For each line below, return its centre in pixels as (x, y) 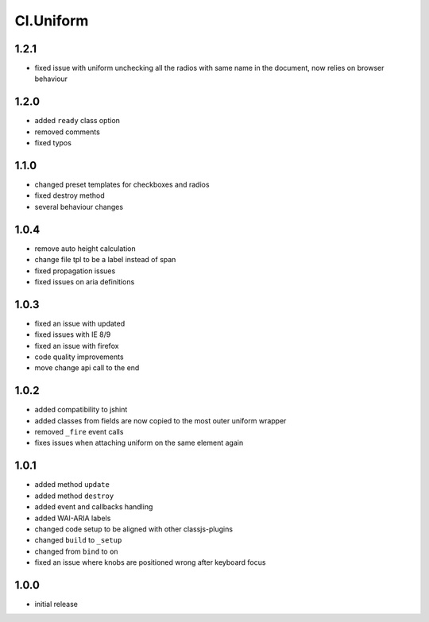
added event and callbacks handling (94, 507)
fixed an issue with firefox (77, 346)
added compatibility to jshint (81, 410)
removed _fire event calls (79, 432)
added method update (72, 485)
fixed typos (53, 143)
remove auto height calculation (85, 248)
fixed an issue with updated (80, 323)
